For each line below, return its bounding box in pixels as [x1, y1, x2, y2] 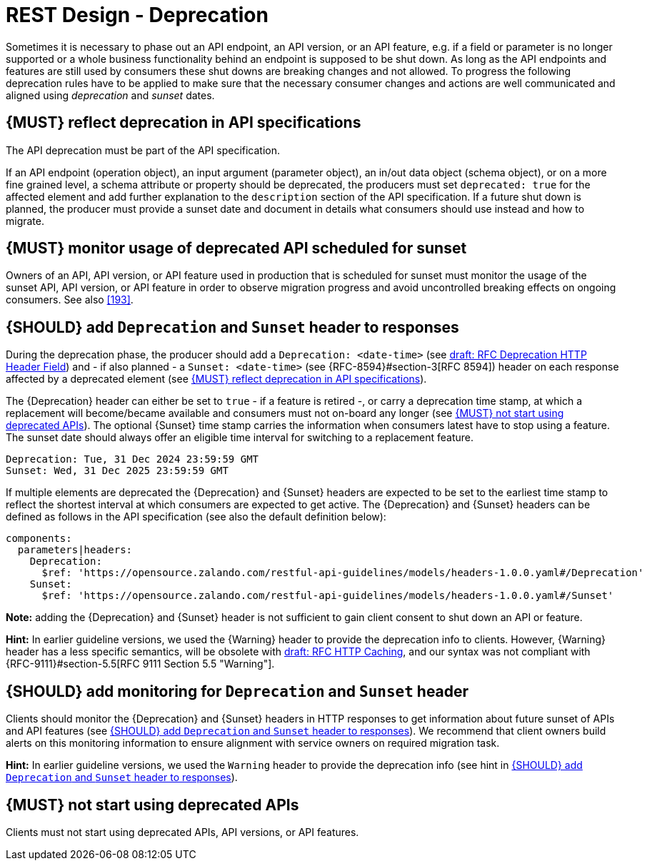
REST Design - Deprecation [6, 3, 269, 27]
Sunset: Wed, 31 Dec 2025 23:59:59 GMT [6, 465, 229, 477]
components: [6, 533, 72, 545]
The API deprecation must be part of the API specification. [6, 144, 281, 156]
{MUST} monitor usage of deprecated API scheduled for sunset [6, 239, 467, 258]
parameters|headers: [17, 544, 133, 556]
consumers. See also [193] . [6, 293, 134, 306]
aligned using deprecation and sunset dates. [6, 89, 215, 101]
